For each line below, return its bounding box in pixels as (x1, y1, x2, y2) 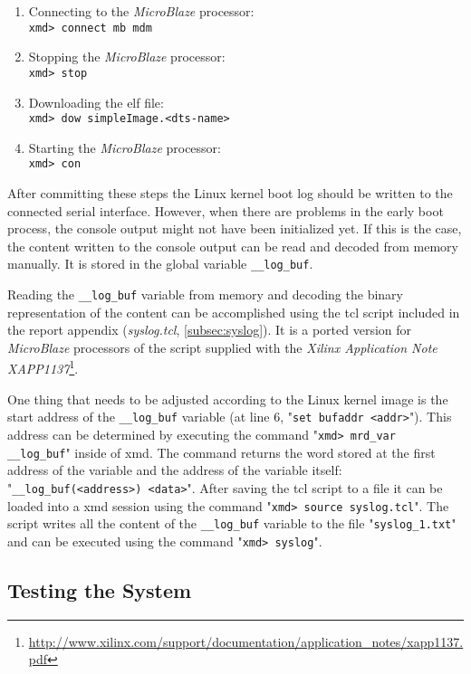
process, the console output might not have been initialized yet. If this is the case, (7, 219, 462, 238)
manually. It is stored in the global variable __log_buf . (7, 254, 313, 273)
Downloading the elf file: (28, 92, 164, 111)
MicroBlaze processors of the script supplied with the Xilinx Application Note (7, 337, 437, 356)
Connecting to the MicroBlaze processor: (28, 2, 255, 20)
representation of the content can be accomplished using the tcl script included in (7, 302, 460, 321)
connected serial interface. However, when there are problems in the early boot (7, 201, 444, 220)
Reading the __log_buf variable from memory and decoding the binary (7, 285, 403, 304)
